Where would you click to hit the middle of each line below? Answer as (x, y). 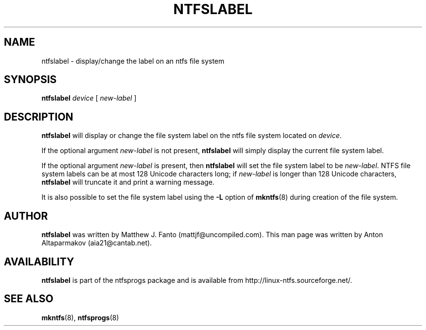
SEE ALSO (29, 299)
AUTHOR (26, 216)
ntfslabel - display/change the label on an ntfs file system (133, 61)
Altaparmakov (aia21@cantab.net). (97, 243)
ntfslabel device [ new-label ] (89, 98)
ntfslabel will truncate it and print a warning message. (128, 182)
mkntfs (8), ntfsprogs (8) (80, 317)
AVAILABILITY (39, 261)
